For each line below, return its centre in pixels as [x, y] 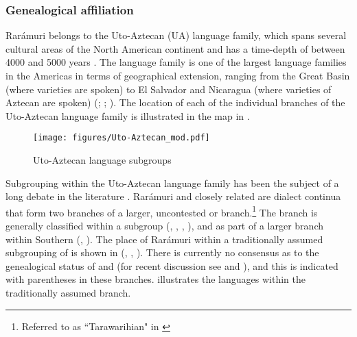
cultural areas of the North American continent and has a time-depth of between [175, 48]
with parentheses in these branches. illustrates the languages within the [156, 279]
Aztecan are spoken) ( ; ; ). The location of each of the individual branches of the [175, 102]
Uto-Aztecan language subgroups [102, 160]
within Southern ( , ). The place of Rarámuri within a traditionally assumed [164, 239]
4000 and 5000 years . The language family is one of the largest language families [176, 62]
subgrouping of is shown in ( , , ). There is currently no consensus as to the [162, 252]
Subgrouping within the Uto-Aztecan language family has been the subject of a [172, 183]
